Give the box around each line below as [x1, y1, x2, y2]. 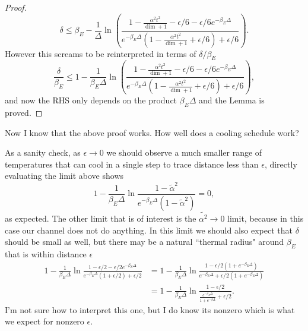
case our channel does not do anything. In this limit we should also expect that [5, 223, 293, 236]
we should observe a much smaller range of [106, 146, 262, 159]
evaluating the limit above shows [5, 169, 124, 182]
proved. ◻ [5, 106, 43, 119]
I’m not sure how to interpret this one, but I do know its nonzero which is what [5, 303, 295, 316]
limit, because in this [227, 212, 304, 224]
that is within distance [5, 247, 87, 260]
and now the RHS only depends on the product [5, 94, 177, 106]
